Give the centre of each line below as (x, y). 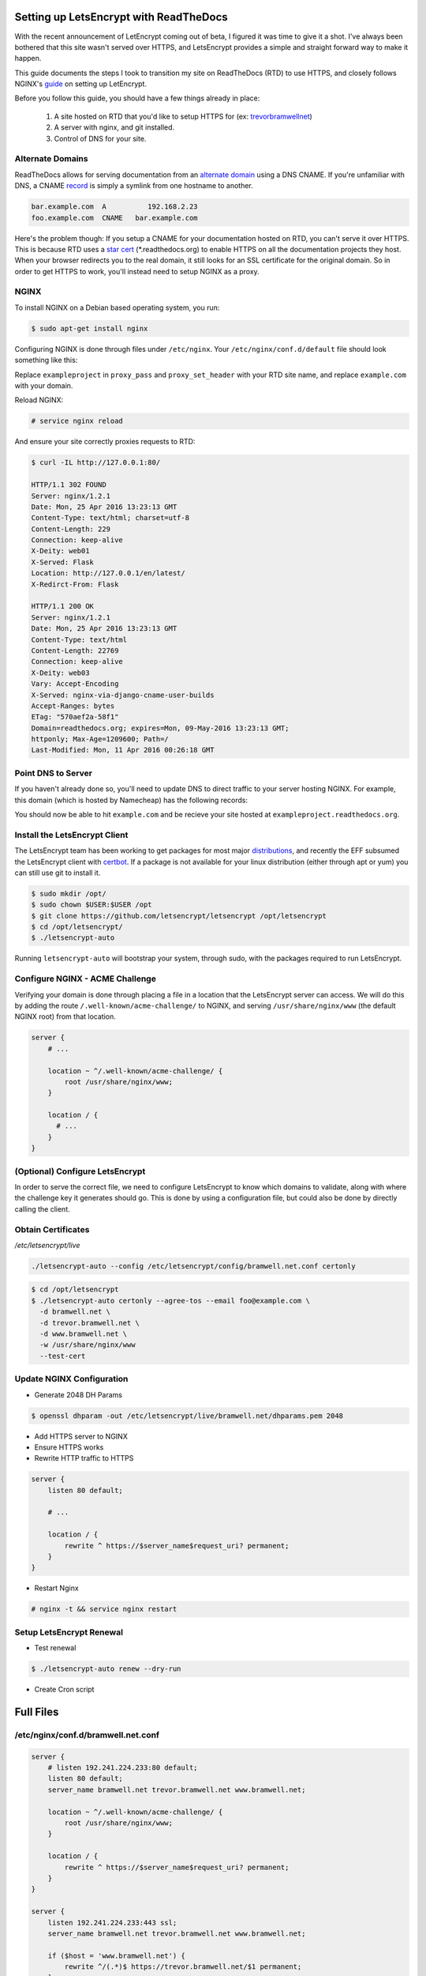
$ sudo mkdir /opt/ (69, 894)
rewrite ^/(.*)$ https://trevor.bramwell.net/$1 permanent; (183, 1967)
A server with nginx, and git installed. (114, 127)
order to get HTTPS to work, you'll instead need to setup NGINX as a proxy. (137, 271)
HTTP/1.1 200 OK (63, 606)
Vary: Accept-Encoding (75, 684)
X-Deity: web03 (60, 673)
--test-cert (63, 1356)
